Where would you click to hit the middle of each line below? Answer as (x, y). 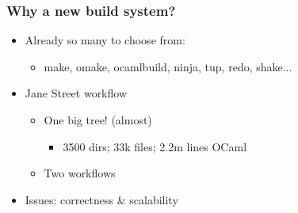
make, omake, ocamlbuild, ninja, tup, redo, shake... (168, 66)
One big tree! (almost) (98, 120)
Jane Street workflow (76, 93)
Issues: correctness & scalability (101, 199)
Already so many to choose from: (105, 40)
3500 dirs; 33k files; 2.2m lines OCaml (155, 146)
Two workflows (80, 173)
